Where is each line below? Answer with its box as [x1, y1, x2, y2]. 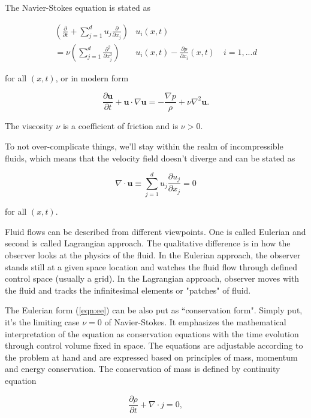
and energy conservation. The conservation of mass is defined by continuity [5, 362, 280, 375]
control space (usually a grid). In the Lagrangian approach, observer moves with [5, 272, 300, 285]
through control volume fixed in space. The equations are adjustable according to [5, 339, 303, 352]
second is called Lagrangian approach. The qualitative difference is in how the [5, 237, 291, 249]
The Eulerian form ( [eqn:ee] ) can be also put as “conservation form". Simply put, [5, 304, 303, 316]
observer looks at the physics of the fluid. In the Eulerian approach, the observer [5, 249, 301, 261]
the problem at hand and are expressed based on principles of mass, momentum [5, 350, 298, 363]
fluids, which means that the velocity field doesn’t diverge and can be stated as [5, 151, 295, 164]
